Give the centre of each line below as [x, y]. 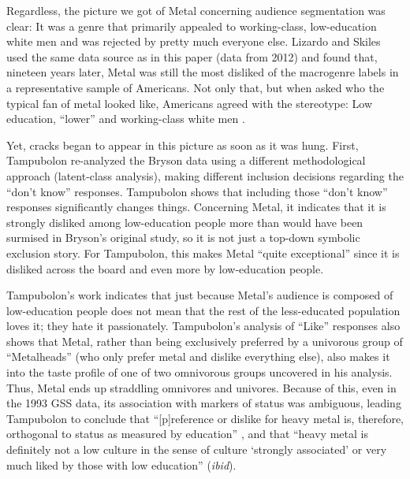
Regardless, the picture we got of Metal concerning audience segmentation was [196, 10]
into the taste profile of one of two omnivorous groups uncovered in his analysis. [199, 372]
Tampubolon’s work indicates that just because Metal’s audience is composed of [200, 295]
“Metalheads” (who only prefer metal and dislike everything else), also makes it [198, 356]
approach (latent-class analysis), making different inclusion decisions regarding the [205, 175]
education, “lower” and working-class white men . [126, 119]
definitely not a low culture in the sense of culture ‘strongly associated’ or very [197, 449]
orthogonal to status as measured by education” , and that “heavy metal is [187, 434]
